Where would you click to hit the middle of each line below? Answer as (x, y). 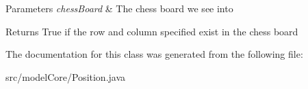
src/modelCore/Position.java (66, 76)
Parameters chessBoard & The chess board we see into (119, 8)
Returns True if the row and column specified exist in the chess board (152, 31)
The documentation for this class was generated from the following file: (154, 54)
